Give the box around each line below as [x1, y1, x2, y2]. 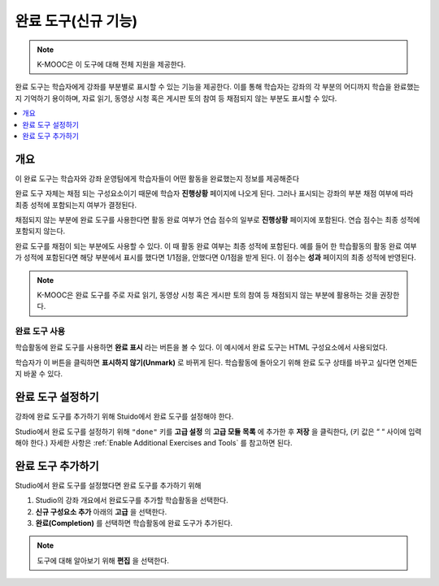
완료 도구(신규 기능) [15, 12, 138, 30]
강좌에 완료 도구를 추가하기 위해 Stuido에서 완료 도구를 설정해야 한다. [15, 411, 234, 422]
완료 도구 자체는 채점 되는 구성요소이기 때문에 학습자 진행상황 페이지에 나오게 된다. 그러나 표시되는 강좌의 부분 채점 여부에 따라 [15, 189, 414, 198]
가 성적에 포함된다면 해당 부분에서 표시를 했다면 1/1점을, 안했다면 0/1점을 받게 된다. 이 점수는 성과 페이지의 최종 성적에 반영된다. [15, 253, 416, 263]
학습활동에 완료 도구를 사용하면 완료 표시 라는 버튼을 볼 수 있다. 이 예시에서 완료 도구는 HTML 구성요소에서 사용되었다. [15, 342, 388, 353]
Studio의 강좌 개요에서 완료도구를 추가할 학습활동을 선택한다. [35, 496, 228, 506]
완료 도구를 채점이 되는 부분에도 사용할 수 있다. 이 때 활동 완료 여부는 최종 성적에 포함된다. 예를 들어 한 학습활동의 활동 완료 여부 [15, 241, 418, 251]
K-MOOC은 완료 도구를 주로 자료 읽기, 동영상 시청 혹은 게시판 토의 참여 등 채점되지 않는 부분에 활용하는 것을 [37, 289, 378, 300]
